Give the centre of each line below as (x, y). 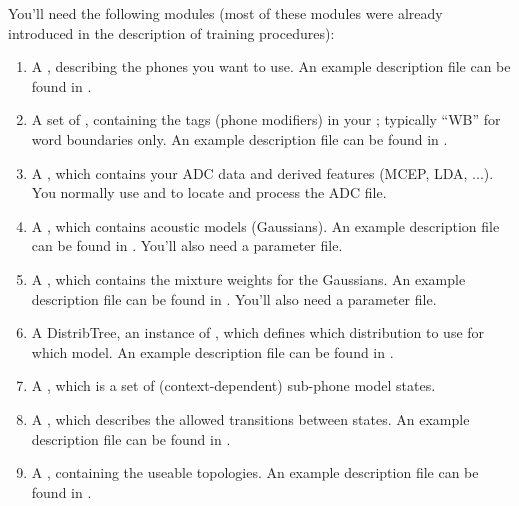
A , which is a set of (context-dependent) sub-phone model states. (233, 385)
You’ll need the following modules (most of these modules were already (225, 13)
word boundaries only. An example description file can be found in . (239, 138)
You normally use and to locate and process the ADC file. (209, 192)
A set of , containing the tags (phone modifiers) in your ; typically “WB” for (266, 119)
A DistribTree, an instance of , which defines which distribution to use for (258, 332)
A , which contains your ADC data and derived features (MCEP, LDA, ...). (262, 172)
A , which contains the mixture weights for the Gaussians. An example (248, 278)
